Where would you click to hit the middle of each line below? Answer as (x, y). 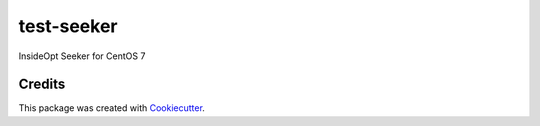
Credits (42, 84)
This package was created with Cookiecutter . (111, 108)
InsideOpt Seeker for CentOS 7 (82, 56)
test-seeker (68, 26)
